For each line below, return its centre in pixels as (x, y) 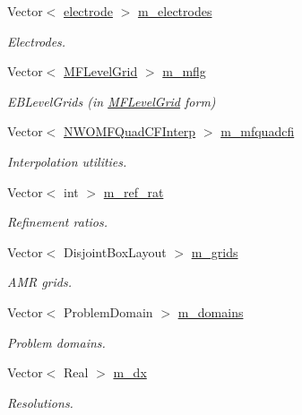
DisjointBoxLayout (115, 251)
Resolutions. (40, 402)
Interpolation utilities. (67, 161)
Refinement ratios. (57, 222)
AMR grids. (40, 282)
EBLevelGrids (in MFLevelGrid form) (112, 101)
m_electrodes (175, 11)
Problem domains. (56, 342)
